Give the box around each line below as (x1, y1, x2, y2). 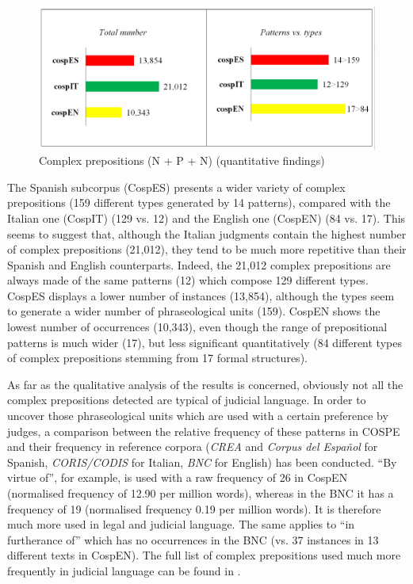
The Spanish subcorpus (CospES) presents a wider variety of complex (7, 178, 346, 195)
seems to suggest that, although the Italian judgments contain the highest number (7, 225, 407, 242)
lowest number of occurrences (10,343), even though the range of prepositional (7, 319, 388, 335)
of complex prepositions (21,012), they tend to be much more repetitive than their (7, 241, 407, 258)
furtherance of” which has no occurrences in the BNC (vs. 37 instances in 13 (7, 531, 379, 548)
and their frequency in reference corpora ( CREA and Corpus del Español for (7, 438, 378, 455)
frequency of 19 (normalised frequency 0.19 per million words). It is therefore (7, 500, 381, 517)
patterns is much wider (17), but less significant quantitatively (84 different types (7, 334, 402, 350)
